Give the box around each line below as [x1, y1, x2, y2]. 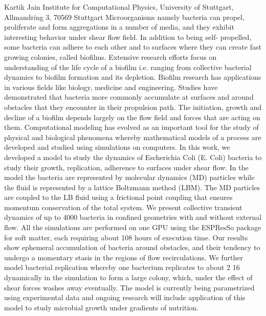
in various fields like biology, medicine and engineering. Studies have [4, 81, 218, 92]
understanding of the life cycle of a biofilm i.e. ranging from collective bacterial [4, 61, 252, 72]
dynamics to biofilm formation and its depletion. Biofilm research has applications [4, 72, 261, 82]
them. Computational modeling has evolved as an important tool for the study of [4, 122, 259, 132]
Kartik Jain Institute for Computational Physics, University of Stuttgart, [4, 2, 234, 12]
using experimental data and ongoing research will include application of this [4, 292, 246, 303]
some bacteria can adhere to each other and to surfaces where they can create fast [4, 41, 261, 52]
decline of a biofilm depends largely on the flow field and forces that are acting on [4, 111, 260, 122]
